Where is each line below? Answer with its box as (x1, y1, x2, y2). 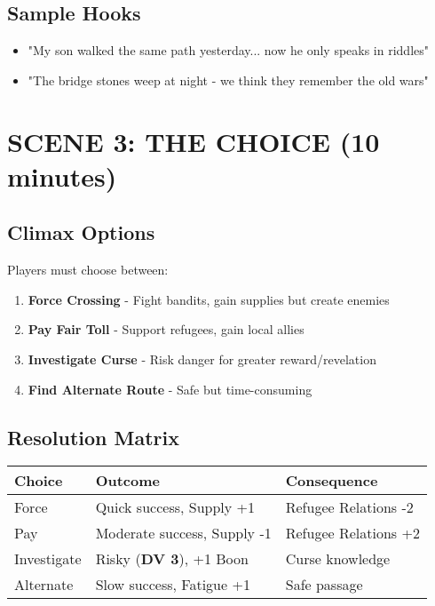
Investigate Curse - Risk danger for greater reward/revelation (28, 349, 376, 368)
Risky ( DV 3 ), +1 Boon (95, 548, 249, 570)
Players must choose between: (7, 260, 169, 279)
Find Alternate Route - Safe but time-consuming (28, 379, 312, 398)
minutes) (7, 157, 117, 194)
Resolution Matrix (7, 423, 179, 451)
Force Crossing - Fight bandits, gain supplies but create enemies (28, 290, 390, 308)
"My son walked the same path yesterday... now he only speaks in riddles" (28, 41, 430, 60)
